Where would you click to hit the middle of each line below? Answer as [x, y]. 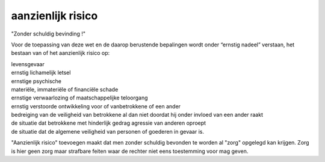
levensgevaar [28, 64]
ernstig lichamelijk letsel [41, 73]
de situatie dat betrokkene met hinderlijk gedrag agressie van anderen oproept [109, 123]
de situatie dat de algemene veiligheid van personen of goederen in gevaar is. [108, 131]
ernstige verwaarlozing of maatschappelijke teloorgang [79, 98]
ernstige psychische [36, 81]
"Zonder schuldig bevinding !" [48, 34]
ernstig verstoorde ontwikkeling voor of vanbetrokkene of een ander [96, 106]
